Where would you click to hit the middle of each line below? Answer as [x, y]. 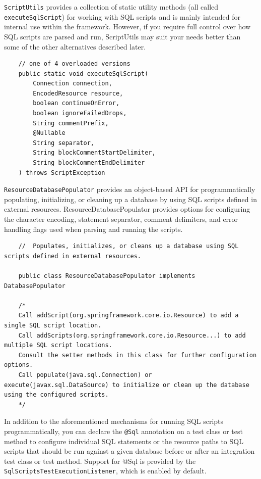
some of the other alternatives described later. [75, 46]
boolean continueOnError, [76, 103]
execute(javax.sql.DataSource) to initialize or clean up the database [127, 385]
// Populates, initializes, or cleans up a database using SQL [128, 246]
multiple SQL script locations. [58, 345]
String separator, [63, 143]
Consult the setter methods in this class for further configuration [138, 355]
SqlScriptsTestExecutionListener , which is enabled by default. [105, 471]
